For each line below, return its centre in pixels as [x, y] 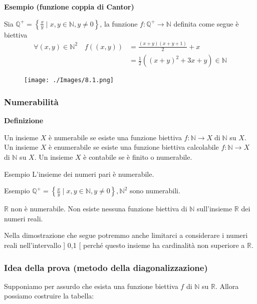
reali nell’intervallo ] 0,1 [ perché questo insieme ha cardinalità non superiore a [124, 245]
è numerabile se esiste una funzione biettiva [115, 137]
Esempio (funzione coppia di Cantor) [69, 7]
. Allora [227, 286]
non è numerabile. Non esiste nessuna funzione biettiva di [99, 209]
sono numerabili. [155, 191]
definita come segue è [206, 23]
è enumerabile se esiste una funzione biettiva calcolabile [134, 147]
